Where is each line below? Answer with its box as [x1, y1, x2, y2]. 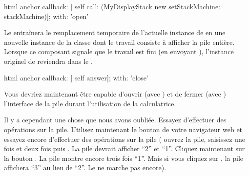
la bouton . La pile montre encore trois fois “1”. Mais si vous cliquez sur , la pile [4, 153, 243, 163]
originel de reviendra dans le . [4, 56, 93, 66]
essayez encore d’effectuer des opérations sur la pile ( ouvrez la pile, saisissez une [4, 134, 245, 144]
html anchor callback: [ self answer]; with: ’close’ [4, 72, 148, 82]
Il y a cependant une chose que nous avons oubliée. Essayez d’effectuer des [4, 115, 227, 125]
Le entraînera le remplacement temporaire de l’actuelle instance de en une [4, 27, 226, 38]
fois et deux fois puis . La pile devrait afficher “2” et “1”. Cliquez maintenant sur [4, 143, 245, 154]
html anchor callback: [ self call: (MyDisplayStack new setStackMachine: [4, 1, 221, 11]
